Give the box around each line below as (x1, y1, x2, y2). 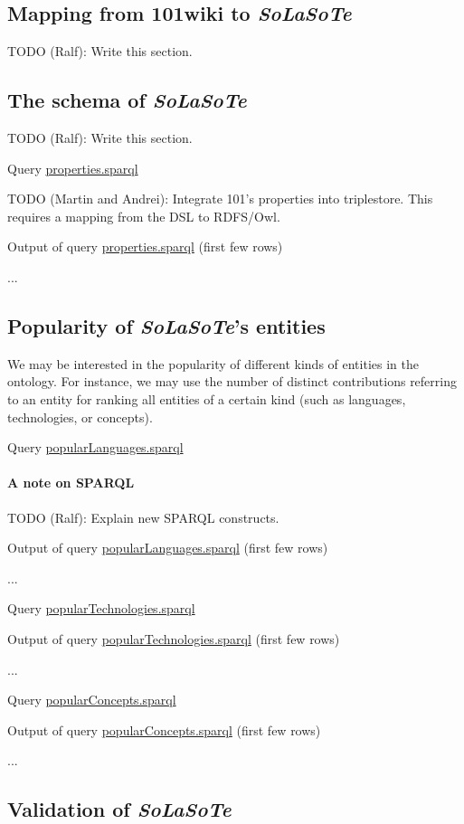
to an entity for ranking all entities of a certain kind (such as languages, (7, 389, 406, 408)
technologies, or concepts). (7, 407, 153, 426)
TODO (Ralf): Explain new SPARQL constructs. (7, 507, 279, 526)
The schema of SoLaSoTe (7, 86, 247, 114)
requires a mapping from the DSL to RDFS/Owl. (7, 206, 280, 225)
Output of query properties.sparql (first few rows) (7, 237, 283, 256)
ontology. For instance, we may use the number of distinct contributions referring (7, 372, 457, 391)
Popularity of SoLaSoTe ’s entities (7, 311, 326, 339)
